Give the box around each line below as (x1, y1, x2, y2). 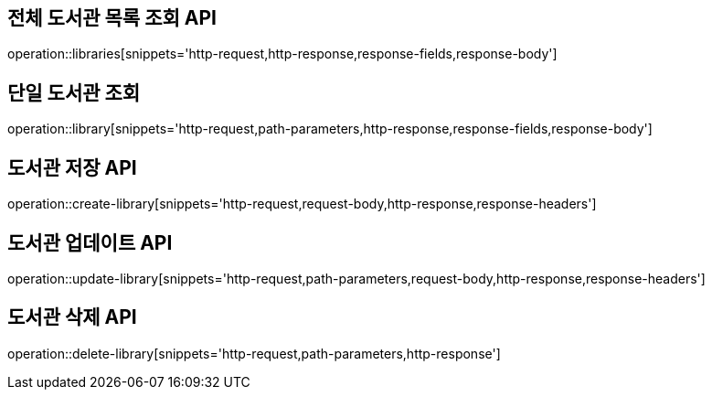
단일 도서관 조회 (7, 80, 141, 104)
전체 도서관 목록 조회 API (7, 6, 217, 29)
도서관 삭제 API (7, 306, 137, 329)
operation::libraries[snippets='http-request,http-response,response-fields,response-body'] (7, 46, 558, 62)
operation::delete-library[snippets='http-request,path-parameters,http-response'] (7, 345, 501, 361)
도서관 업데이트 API (7, 231, 173, 254)
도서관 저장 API (7, 156, 137, 179)
